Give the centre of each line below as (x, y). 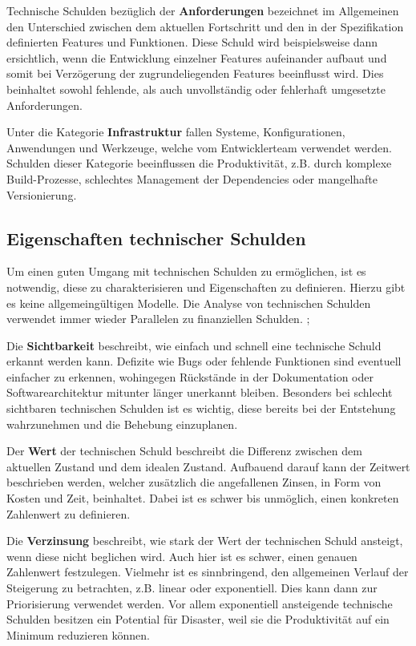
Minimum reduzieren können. (78, 634)
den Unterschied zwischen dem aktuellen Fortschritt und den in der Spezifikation (205, 26)
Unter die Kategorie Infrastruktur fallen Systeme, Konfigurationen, (176, 132)
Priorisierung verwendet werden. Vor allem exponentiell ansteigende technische (200, 603)
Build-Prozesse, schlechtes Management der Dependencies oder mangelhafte (192, 178)
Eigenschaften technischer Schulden (156, 238)
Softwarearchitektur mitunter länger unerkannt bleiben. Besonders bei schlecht (200, 392)
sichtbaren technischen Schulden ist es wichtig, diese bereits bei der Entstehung (201, 408)
